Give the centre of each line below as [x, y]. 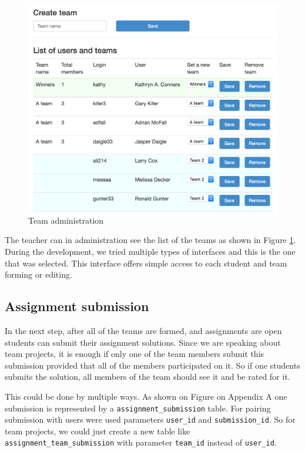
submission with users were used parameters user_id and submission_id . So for [150, 419]
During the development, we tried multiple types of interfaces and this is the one [150, 251]
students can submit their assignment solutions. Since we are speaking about [143, 342]
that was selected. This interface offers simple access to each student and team [146, 263]
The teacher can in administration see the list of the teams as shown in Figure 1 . [150, 240]
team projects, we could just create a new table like [98, 431]
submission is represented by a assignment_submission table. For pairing [138, 408]
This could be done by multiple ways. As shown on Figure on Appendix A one [146, 396]
